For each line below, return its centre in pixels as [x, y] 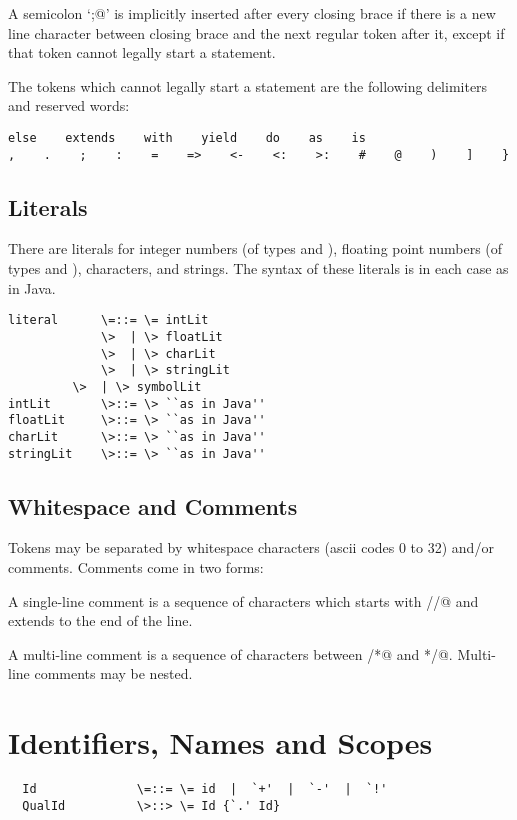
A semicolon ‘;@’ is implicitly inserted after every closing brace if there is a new [252, 13]
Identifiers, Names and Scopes [220, 742]
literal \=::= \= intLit [108, 320]
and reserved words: [69, 105]
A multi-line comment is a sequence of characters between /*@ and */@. [230, 653]
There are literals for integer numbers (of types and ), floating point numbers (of [255, 248]
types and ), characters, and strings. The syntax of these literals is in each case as [258, 268]
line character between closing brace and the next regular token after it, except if [256, 32]
